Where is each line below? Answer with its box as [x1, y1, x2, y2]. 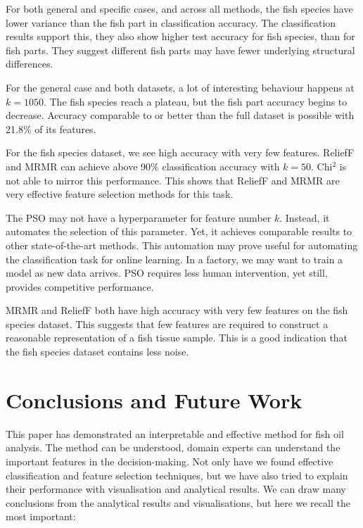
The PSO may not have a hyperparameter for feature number [6, 210, 272, 225]
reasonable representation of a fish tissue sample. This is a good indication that [6, 330, 348, 345]
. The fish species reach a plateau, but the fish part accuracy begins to [43, 94, 348, 108]
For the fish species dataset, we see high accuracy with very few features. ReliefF [6, 145, 355, 160]
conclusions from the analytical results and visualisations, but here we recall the [6, 495, 350, 510]
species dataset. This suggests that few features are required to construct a [6, 316, 329, 331]
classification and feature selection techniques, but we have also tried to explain [6, 467, 348, 482]
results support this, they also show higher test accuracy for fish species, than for [6, 29, 355, 44]
